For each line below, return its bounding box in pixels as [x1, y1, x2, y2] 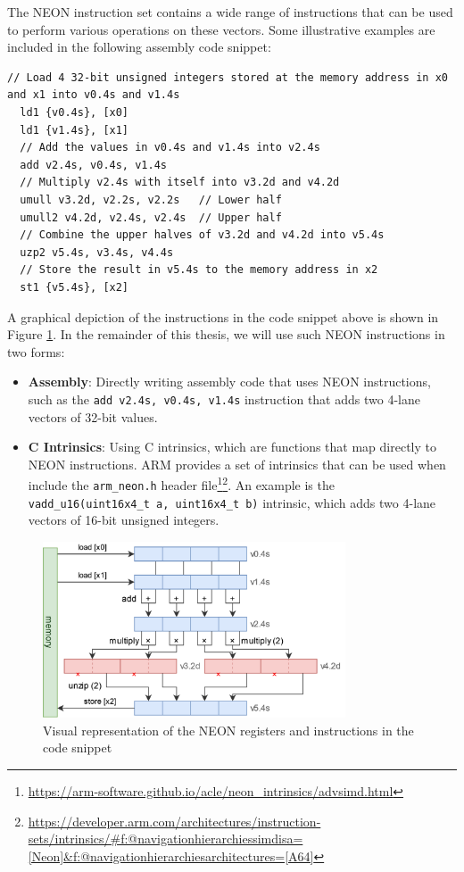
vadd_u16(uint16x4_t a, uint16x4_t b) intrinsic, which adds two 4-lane [28, 493, 436, 511]
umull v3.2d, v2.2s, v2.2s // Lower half [20, 193, 282, 206]
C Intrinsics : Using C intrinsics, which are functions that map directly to [28, 437, 436, 456]
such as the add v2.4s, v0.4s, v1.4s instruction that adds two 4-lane [28, 389, 420, 408]
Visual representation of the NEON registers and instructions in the [43, 720, 414, 739]
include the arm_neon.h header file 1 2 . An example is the [28, 473, 335, 494]
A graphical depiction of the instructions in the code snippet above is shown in [7, 307, 439, 326]
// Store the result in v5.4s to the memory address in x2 [20, 263, 378, 277]
